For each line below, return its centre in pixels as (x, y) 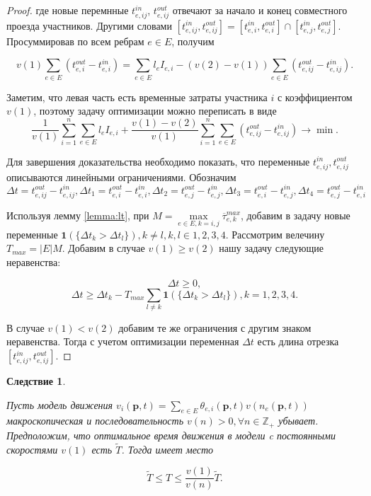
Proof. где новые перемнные (68, 10)
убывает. (298, 421)
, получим (193, 41)
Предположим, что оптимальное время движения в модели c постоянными (171, 435)
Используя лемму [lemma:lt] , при (78, 215)
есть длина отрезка (298, 341)
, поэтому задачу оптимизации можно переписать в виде (155, 111)
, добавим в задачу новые (295, 215)
